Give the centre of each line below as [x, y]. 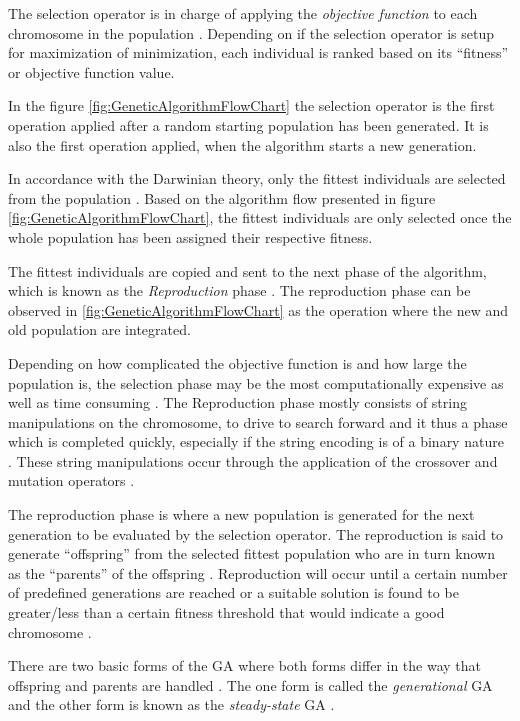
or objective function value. [91, 71]
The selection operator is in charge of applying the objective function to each [243, 13]
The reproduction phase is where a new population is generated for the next [241, 514]
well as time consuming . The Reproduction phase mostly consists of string [237, 402]
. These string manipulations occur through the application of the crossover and [253, 460]
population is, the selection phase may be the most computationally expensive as [256, 382]
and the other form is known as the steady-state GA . [171, 704]
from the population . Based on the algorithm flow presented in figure [222, 197]
